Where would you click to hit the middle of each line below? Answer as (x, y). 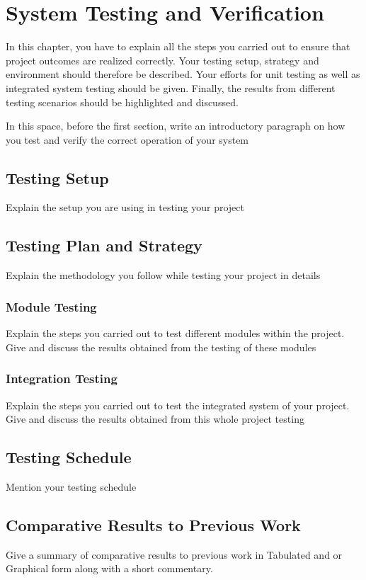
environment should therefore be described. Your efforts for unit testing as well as (183, 74)
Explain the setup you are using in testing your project (125, 207)
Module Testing (51, 306)
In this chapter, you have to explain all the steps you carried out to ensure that (178, 46)
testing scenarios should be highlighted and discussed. (122, 102)
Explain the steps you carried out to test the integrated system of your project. (178, 405)
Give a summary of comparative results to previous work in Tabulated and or (174, 554)
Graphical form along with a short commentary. (109, 568)
